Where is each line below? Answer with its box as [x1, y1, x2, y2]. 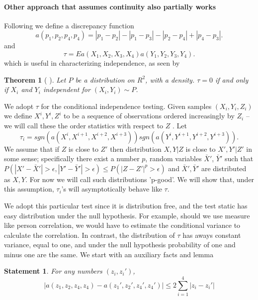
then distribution [110, 143, 162, 154]
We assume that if [4, 143, 59, 154]
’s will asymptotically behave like [61, 184, 162, 194]
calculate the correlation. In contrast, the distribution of [4, 229, 175, 240]
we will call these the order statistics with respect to [4, 120, 164, 130]
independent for [43, 84, 90, 95]
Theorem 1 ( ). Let [4, 74, 66, 85]
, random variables [145, 153, 202, 164]
